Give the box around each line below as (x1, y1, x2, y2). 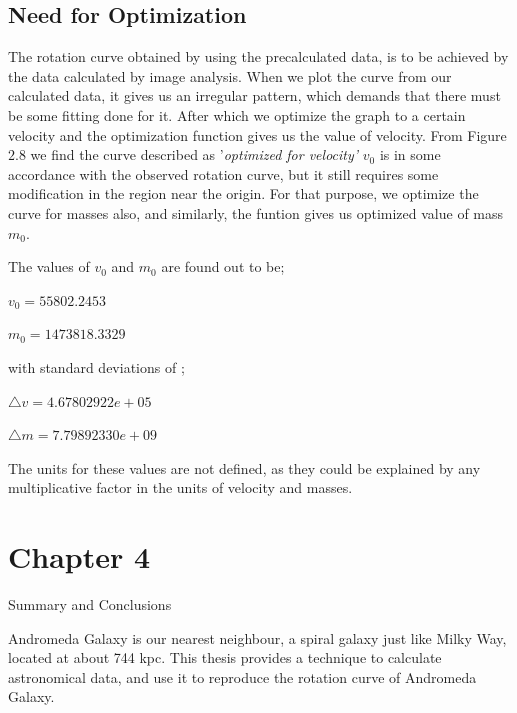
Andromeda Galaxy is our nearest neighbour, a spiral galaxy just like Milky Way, (8, 627, 507, 648)
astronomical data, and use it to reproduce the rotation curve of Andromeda (8, 666, 477, 687)
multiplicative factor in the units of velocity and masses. (8, 477, 353, 498)
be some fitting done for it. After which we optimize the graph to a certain (8, 104, 466, 125)
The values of (8, 256, 90, 277)
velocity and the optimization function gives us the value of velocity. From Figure (8, 124, 507, 145)
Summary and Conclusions (8, 594, 172, 615)
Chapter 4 (8, 536, 151, 577)
